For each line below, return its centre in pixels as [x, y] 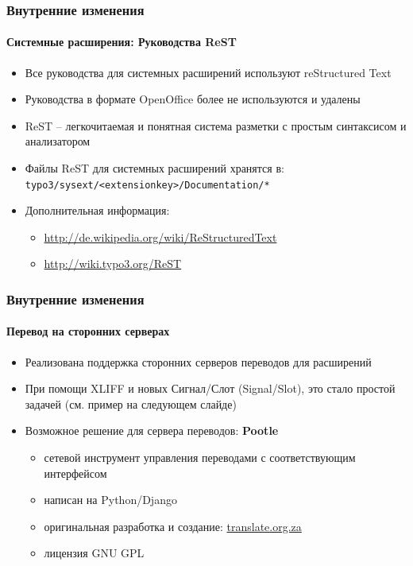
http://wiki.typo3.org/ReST [113, 264]
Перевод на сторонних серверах [88, 331]
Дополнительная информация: [97, 210]
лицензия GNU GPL [94, 553]
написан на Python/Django [110, 500]
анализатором [58, 141]
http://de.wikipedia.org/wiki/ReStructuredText [160, 236]
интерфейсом [75, 473]
